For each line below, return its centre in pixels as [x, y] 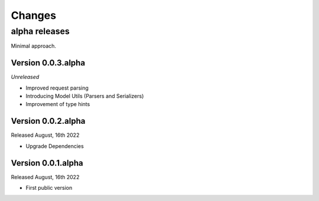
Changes [33, 15]
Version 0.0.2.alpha [48, 121]
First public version [49, 188]
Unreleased [25, 77]
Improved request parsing [57, 88]
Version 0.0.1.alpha [47, 163]
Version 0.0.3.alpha [48, 63]
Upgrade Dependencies [55, 146]
